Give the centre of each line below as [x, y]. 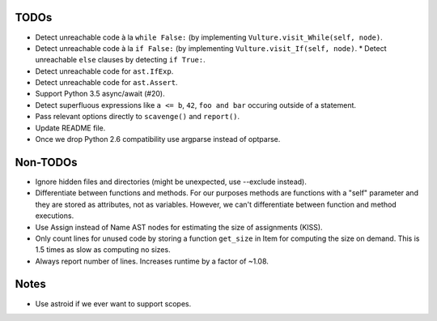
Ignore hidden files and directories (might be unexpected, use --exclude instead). [171, 182]
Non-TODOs [46, 162]
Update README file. [70, 128]
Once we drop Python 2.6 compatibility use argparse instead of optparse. [158, 139]
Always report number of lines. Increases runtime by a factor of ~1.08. [152, 261]
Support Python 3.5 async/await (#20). [100, 94]
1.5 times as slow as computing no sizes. [103, 250]
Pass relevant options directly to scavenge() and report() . [138, 117]
